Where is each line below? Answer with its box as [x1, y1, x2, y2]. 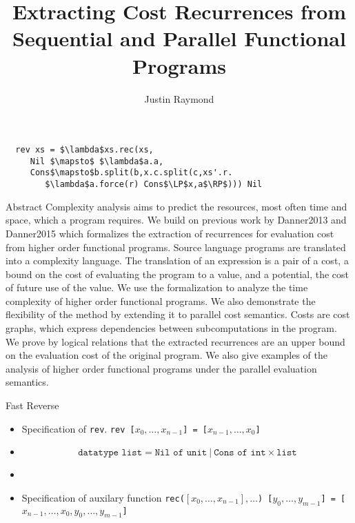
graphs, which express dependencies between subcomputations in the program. [6, 321, 337, 335]
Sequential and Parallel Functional [12, 24, 346, 52]
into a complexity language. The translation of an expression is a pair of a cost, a [6, 253, 349, 268]
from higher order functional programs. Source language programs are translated [6, 239, 346, 254]
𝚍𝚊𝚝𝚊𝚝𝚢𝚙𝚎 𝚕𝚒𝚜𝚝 [78, 448, 143, 458]
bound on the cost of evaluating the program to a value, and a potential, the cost [6, 266, 349, 281]
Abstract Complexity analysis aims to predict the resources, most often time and [6, 199, 347, 213]
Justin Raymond [144, 91, 214, 106]
